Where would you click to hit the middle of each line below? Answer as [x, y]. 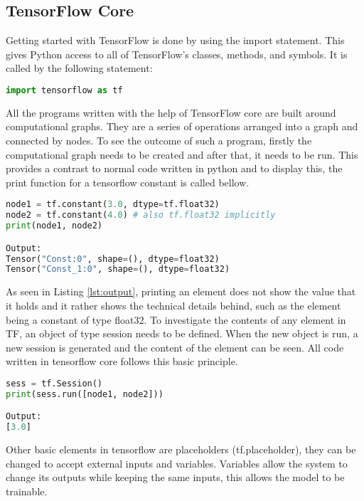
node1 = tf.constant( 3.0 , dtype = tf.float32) [113, 205]
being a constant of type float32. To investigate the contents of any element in [176, 319]
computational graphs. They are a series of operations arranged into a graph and [182, 126]
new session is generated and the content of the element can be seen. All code [175, 347]
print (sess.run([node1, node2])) [85, 394]
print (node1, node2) [54, 226]
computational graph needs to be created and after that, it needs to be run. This [182, 154]
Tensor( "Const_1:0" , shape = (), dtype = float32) [118, 269]
